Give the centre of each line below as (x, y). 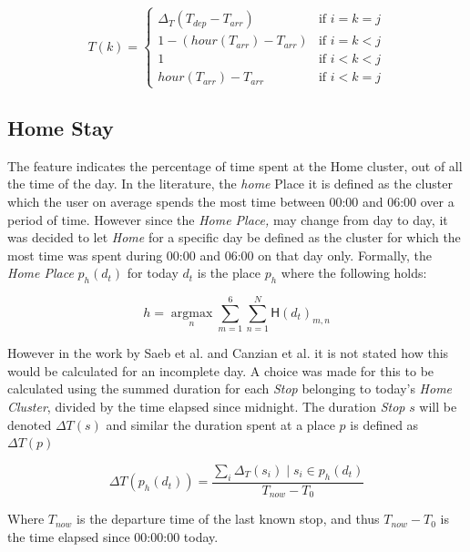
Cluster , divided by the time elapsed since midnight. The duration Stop (206, 407)
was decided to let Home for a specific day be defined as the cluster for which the (234, 237)
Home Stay (61, 128)
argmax (192, 313)
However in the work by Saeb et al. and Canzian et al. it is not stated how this (228, 353)
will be (438, 407)
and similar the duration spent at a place (220, 424)
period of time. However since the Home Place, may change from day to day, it (228, 219)
